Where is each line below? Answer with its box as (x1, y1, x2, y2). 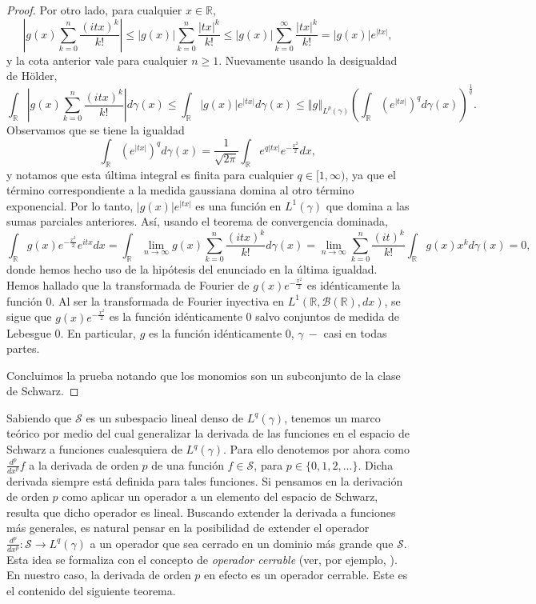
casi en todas (323, 324, 387, 341)
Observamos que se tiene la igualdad (6, 122, 185, 138)
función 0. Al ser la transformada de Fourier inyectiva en (6, 292, 285, 309)
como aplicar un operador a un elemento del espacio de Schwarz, (62, 488, 378, 505)
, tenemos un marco (284, 409, 381, 426)
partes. (6, 340, 40, 357)
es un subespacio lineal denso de (86, 409, 244, 426)
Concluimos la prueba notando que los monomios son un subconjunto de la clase (6, 366, 401, 383)
